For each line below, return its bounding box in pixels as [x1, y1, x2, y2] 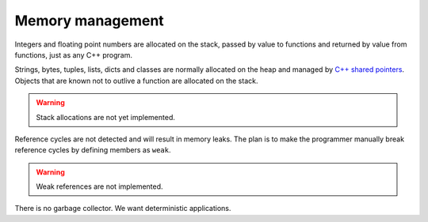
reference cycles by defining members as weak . [14, 145, 171, 155]
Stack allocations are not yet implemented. [36, 112, 176, 122]
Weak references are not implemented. [36, 182, 163, 191]
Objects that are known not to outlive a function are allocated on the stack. [14, 76, 258, 85]
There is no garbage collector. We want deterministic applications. [14, 204, 231, 213]
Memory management [14, 12, 164, 29]
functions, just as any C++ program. [14, 50, 132, 59]
